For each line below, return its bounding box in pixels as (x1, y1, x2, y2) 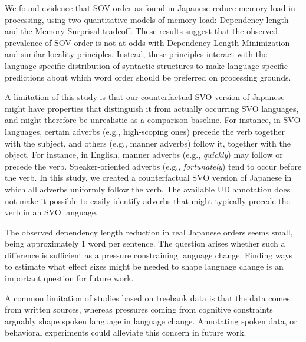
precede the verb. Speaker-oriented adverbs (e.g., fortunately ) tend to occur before (5, 160, 302, 172)
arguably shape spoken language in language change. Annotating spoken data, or (5, 314, 297, 327)
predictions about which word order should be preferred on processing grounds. (5, 71, 291, 83)
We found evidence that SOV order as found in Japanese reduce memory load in (5, 2, 295, 14)
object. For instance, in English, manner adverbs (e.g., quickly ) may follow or (5, 148, 283, 161)
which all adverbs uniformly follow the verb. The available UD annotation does (5, 182, 291, 195)
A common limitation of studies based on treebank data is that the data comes (5, 291, 290, 304)
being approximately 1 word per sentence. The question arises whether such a (5, 237, 285, 250)
